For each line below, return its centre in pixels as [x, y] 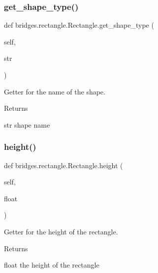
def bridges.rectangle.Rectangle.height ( [63, 165]
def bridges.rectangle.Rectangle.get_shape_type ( [79, 25]
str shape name [27, 124]
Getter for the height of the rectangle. [61, 231]
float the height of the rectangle [52, 265]
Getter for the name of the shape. [55, 91]
